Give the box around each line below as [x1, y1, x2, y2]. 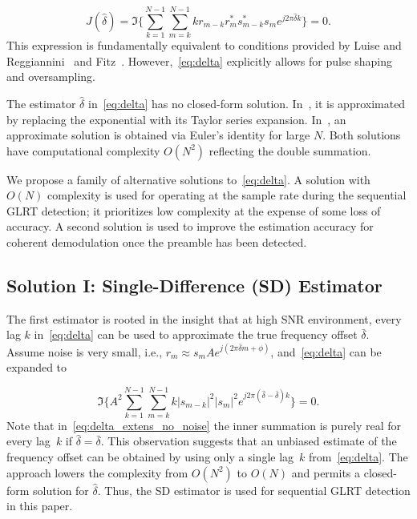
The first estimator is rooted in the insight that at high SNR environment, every [6, 310, 402, 327]
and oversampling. [6, 68, 95, 85]
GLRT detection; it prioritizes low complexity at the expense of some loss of [6, 202, 381, 219]
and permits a [291, 464, 361, 481]
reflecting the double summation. [208, 142, 371, 159]
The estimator [6, 95, 76, 111]
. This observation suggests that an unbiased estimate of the [100, 432, 397, 449]
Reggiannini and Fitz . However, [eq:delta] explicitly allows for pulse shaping [6, 52, 393, 69]
